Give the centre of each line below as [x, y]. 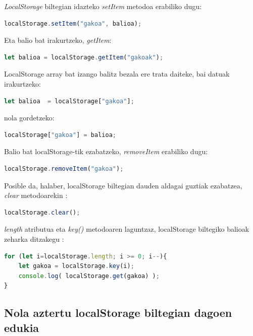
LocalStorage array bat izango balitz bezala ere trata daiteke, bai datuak [117, 74]
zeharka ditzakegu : [34, 239]
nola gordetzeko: [29, 118]
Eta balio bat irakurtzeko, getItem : [58, 40]
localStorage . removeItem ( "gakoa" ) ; [64, 169]
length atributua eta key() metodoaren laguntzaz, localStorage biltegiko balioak [127, 229]
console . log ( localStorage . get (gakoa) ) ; [89, 276]
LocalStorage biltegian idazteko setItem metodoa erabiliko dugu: [103, 6]
